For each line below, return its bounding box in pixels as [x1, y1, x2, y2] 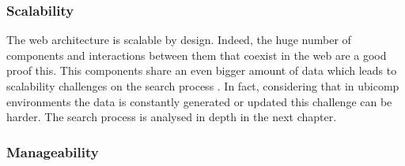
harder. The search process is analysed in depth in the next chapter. [6, 109, 337, 125]
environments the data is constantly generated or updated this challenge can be [6, 93, 392, 109]
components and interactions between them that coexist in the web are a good [6, 46, 387, 63]
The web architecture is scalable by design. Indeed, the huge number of [6, 31, 351, 48]
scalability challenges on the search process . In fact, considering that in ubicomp [6, 78, 399, 94]
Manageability [6, 142, 99, 161]
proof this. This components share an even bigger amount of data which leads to [6, 62, 397, 79]
